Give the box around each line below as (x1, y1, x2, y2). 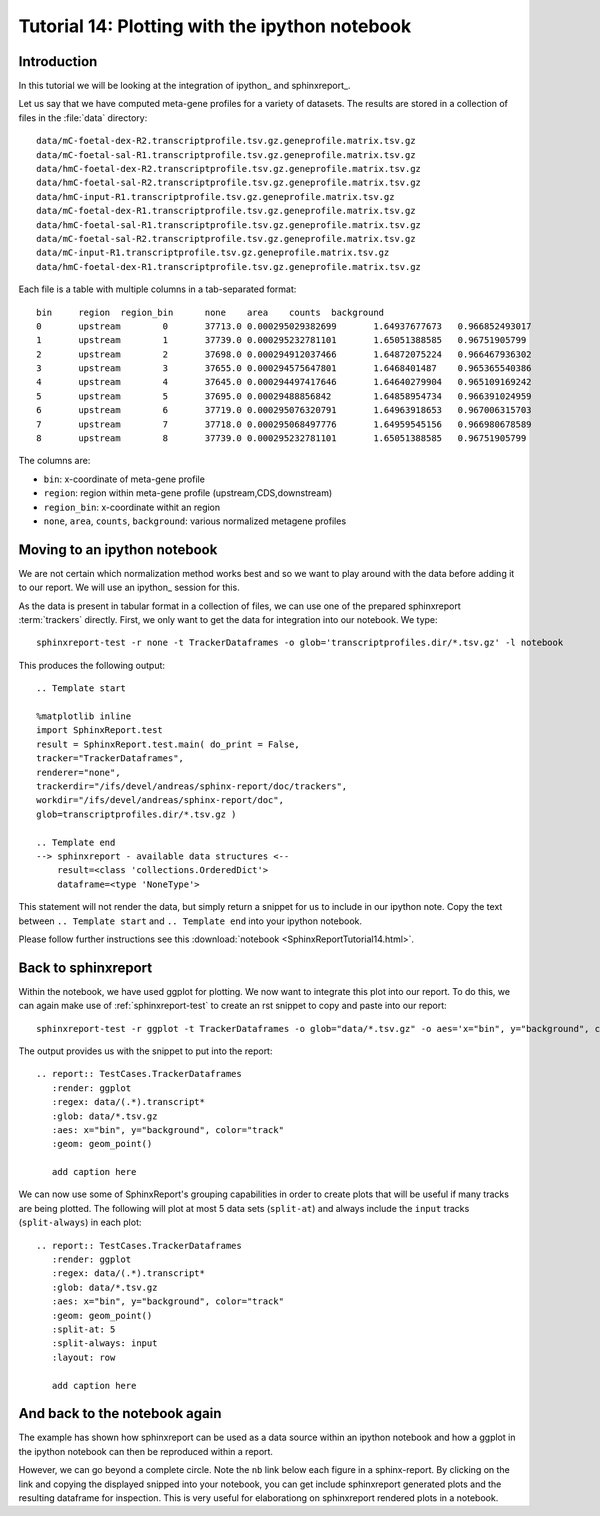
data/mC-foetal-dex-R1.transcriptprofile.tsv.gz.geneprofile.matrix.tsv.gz (36, 205, 416, 217)
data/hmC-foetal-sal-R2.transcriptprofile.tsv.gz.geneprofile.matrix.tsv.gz (36, 177, 422, 189)
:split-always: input (51, 1338, 158, 1349)
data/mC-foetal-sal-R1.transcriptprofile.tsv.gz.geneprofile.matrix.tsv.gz (36, 149, 416, 160)
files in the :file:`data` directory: (18, 111, 148, 124)
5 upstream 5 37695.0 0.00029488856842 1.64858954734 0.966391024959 (36, 390, 532, 402)
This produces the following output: (18, 659, 165, 671)
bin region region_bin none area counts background (36, 306, 385, 318)
